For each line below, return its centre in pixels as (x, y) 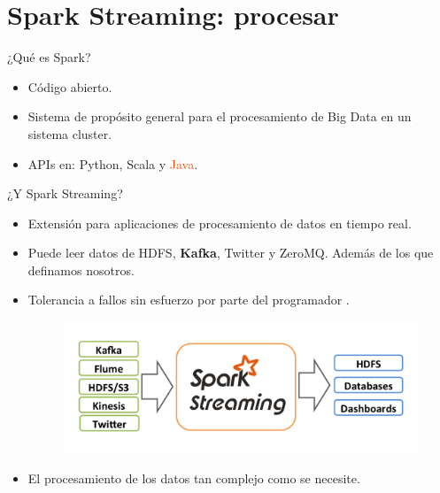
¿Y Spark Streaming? (65, 193)
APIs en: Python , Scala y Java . (113, 163)
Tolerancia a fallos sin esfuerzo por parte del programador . (189, 300)
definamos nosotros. (81, 270)
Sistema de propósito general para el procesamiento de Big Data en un (220, 116)
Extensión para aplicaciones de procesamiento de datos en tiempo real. (220, 223)
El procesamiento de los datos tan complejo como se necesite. (194, 478)
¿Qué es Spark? (49, 57)
